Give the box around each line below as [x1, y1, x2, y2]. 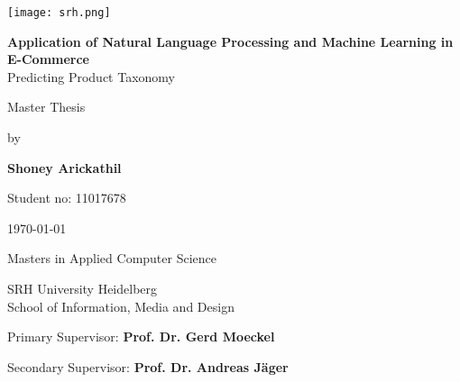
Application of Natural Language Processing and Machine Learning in [7, 32, 454, 50]
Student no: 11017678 [7, 188, 126, 207]
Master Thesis [7, 97, 86, 116]
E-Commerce [7, 50, 89, 68]
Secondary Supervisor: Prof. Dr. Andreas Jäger [7, 357, 289, 376]
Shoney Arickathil [7, 158, 122, 177]
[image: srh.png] [7, 6, 111, 19]
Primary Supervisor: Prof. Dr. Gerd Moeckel [7, 327, 275, 346]
